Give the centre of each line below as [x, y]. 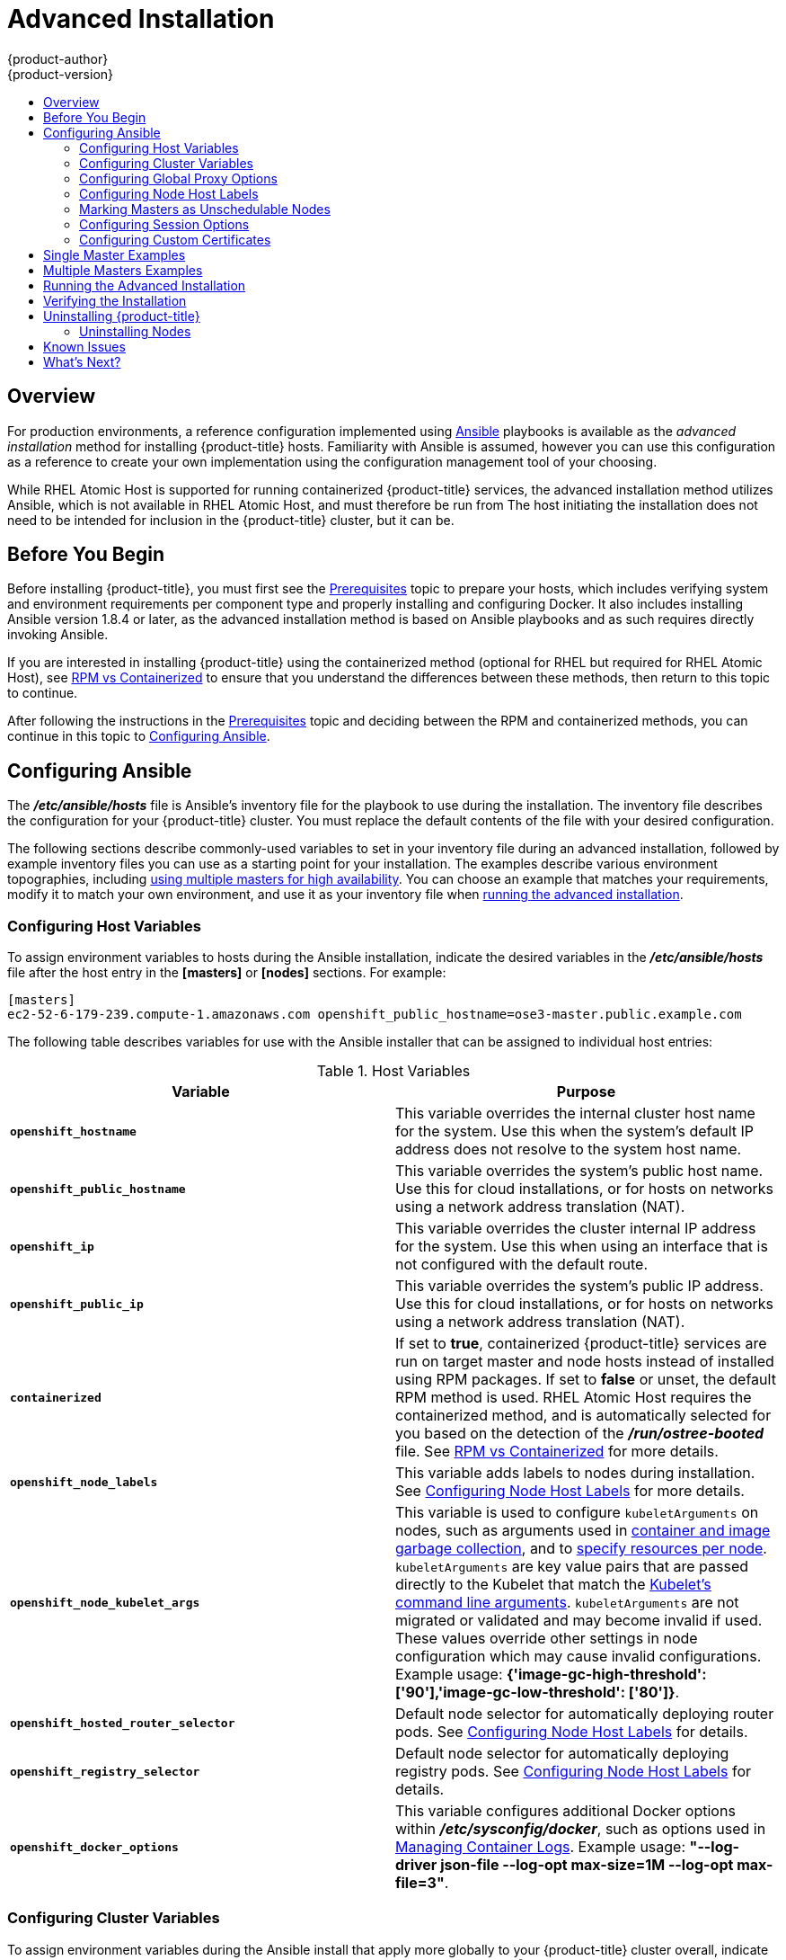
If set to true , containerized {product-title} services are [581, 1344]
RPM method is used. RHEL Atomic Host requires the [574, 1398]
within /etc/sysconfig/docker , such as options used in [581, 1829]
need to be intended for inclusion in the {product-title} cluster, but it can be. [231, 520]
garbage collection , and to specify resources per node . [581, 1549]
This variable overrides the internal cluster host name [575, 1114]
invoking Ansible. [58, 635]
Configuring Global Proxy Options [178, 178]
